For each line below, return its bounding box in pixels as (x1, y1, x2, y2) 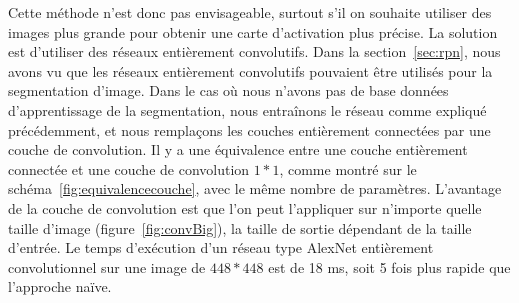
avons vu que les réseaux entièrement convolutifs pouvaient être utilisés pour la (8, 60, 493, 81)
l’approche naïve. (8, 276, 112, 297)
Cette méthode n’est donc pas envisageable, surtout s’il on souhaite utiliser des (8, 2, 492, 22)
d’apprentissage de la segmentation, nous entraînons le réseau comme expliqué (8, 99, 487, 120)
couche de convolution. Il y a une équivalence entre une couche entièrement (8, 139, 468, 160)
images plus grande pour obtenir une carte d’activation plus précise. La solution (8, 21, 498, 42)
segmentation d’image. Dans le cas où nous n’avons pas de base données (8, 80, 449, 101)
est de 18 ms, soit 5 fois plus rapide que (268, 256, 511, 277)
